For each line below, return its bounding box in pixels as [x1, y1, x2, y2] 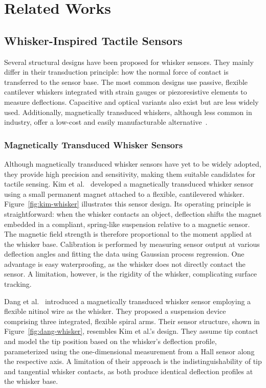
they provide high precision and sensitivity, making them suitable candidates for [4, 168, 255, 179]
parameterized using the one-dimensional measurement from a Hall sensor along [4, 346, 255, 356]
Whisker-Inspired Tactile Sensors [4, 32, 183, 48]
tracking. [4, 279, 32, 289]
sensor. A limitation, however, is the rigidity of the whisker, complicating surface [4, 268, 257, 279]
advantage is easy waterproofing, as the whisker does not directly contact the [4, 258, 246, 269]
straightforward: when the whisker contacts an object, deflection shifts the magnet [4, 208, 262, 219]
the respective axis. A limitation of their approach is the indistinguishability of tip [4, 356, 262, 367]
